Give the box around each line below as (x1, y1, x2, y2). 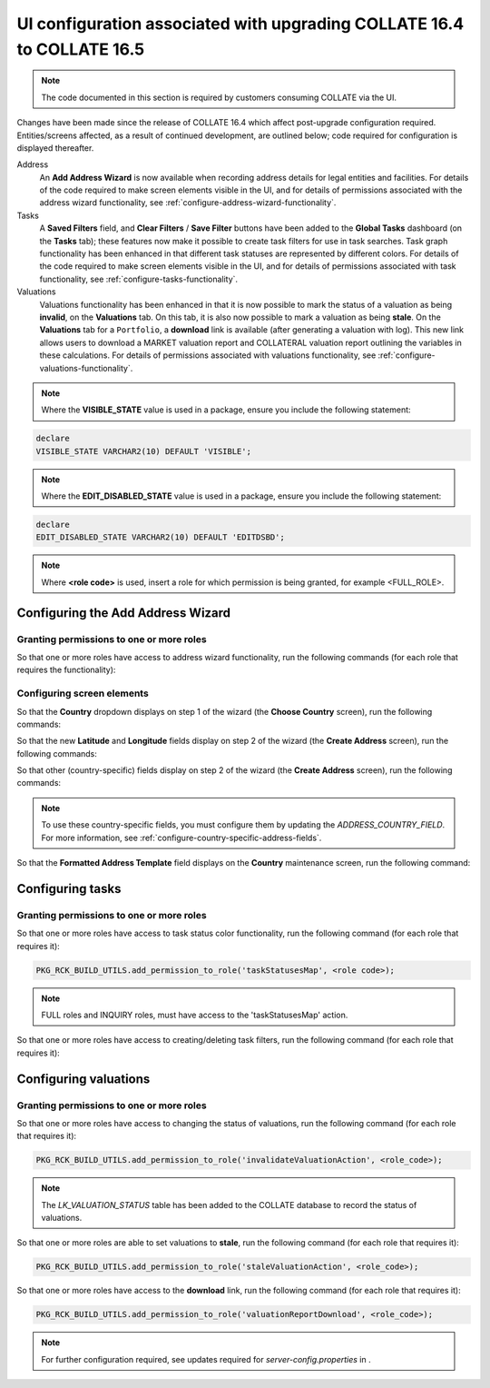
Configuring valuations (16, 1071, 151, 1086)
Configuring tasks (16, 881, 122, 897)
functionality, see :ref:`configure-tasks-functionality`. (39, 273, 239, 284)
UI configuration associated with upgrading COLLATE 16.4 (16, 14, 465, 34)
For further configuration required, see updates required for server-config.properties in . (41, 1353, 371, 1364)
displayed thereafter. (16, 142, 94, 154)
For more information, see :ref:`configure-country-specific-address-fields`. (41, 832, 322, 843)
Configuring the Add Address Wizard (16, 605, 231, 620)
